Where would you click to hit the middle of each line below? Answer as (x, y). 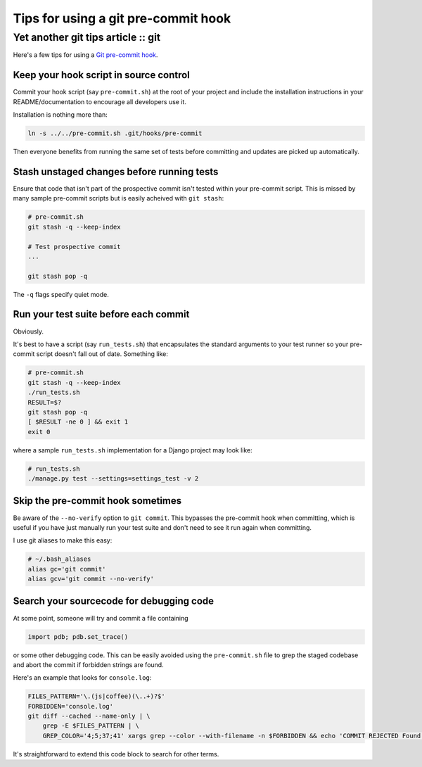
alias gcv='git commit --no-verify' (91, 579)
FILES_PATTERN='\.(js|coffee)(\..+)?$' (96, 696)
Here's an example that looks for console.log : (82, 678)
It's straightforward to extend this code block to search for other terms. (116, 754)
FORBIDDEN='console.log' (71, 706)
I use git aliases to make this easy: (63, 540)
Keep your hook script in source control (101, 75)
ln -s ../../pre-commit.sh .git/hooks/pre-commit (115, 133)
